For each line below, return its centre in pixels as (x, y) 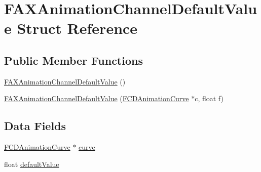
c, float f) (209, 98)
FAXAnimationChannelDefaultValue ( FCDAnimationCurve (97, 98)
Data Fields (35, 126)
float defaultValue (32, 164)
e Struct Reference (71, 28)
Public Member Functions (73, 60)
